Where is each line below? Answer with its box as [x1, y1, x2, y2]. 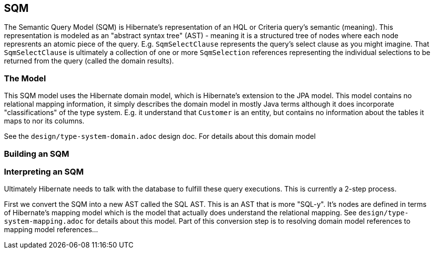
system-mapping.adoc [4, 217, 84, 226]
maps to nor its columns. [4, 117, 84, 126]
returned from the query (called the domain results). [4, 57, 174, 65]
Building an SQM [4, 148, 70, 159]
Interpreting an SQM [4, 166, 84, 177]
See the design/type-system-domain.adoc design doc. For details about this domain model [4, 132, 316, 141]
